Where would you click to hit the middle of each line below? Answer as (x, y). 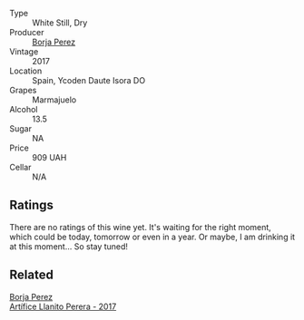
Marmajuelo (54, 100)
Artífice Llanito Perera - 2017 (63, 306)
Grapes (23, 90)
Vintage (24, 52)
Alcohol (24, 109)
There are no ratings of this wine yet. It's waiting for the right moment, (141, 227)
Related (32, 275)
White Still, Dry (60, 23)
